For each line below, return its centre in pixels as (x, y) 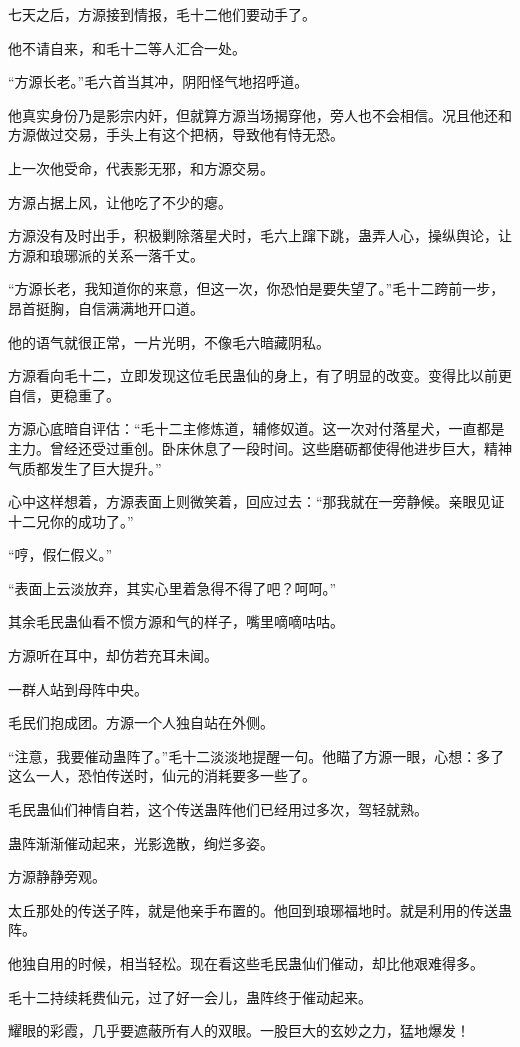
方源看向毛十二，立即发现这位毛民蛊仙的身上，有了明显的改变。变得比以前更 (260, 375)
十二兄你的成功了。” (71, 520)
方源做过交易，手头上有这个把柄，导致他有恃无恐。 (176, 134)
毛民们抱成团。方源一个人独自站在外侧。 (141, 722)
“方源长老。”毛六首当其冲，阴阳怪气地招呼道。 (158, 81)
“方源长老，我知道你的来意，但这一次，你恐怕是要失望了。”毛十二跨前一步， (256, 288)
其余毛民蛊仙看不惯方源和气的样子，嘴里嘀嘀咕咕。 (176, 621)
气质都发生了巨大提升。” (85, 467)
